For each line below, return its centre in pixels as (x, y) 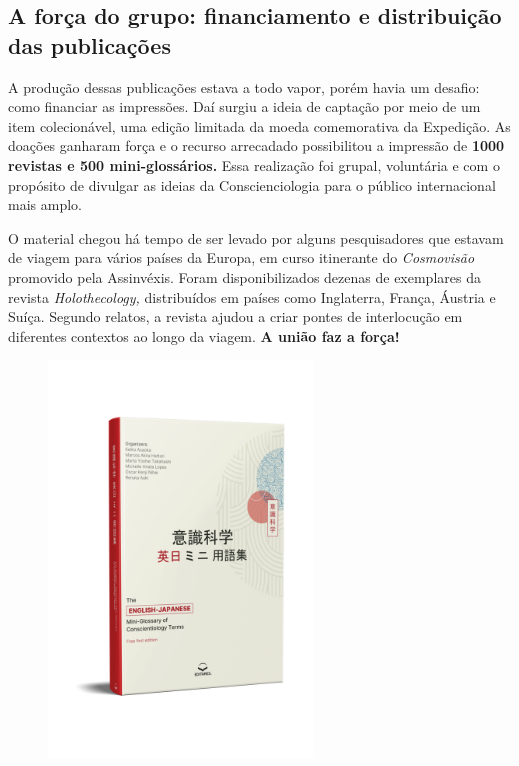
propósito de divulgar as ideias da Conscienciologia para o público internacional (252, 184)
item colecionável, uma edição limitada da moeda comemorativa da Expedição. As (259, 125)
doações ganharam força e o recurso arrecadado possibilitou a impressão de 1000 (256, 145)
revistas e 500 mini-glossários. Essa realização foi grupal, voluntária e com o (254, 164)
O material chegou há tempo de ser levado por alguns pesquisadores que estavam (256, 237)
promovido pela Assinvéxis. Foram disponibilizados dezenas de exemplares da (244, 276)
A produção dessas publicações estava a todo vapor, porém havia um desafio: (244, 86)
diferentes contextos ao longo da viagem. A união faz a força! (204, 335)
